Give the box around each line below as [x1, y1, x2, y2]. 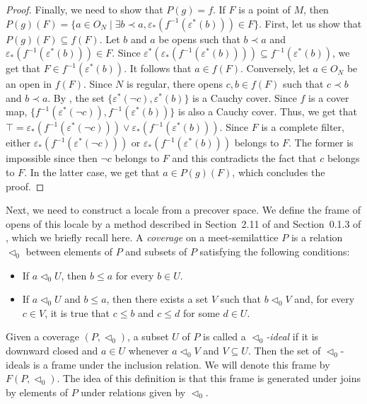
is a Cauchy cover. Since [192, 90, 297, 105]
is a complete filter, [261, 120, 344, 134]
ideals [6, 357, 30, 371]
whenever [128, 342, 169, 357]
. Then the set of [247, 342, 321, 357]
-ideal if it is [266, 329, 319, 344]
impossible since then [6, 151, 98, 166]
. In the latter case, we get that [24, 164, 160, 179]
